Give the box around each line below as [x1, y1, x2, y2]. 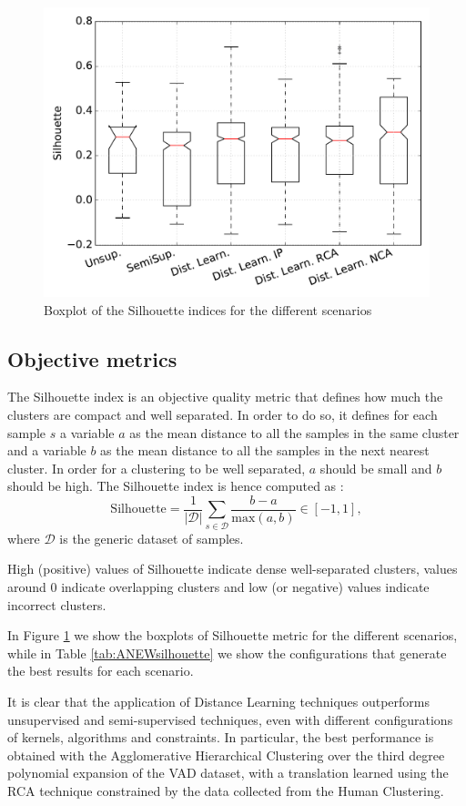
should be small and [319, 458, 432, 477]
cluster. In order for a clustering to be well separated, [7, 458, 306, 477]
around [7, 576, 46, 596]
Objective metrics [7, 344, 177, 372]
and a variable [7, 441, 86, 460]
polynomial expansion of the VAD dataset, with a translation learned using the [7, 763, 449, 782]
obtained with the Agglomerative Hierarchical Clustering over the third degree [7, 745, 445, 764]
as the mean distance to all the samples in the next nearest [100, 441, 430, 460]
